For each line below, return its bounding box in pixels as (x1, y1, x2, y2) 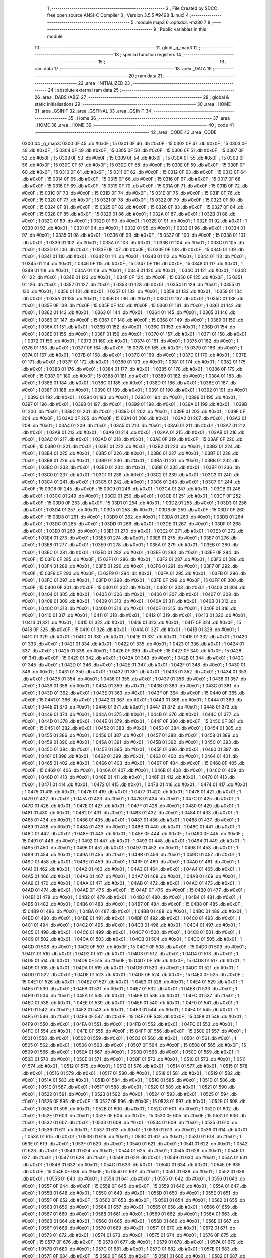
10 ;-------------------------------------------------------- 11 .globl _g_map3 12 (34, 44, 198, 50)
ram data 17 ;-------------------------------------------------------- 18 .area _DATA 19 (34, 66, 212, 72)
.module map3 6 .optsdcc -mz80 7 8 (134, 19, 211, 25)
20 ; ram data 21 (128, 73, 163, 79)
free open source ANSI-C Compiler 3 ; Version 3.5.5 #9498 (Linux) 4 (47, 12, 189, 18)
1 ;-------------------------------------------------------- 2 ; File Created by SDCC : (47, 5, 220, 11)
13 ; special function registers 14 (114, 52, 182, 58)
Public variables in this (160, 26, 207, 32)
